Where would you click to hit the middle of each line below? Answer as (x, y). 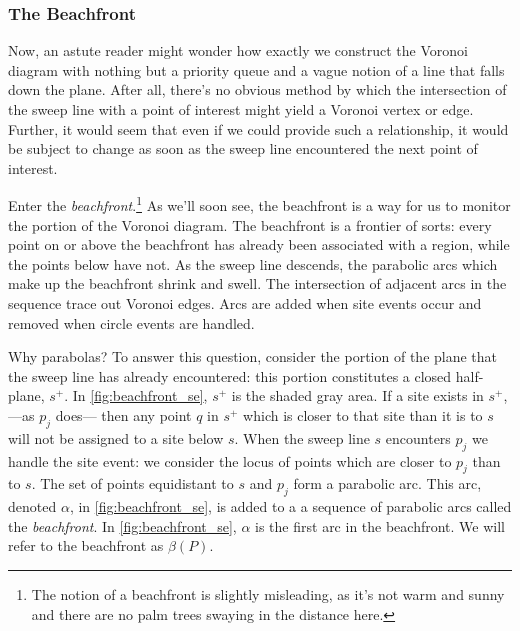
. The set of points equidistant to (132, 483)
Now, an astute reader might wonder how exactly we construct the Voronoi (238, 50)
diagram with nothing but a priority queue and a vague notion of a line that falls (256, 69)
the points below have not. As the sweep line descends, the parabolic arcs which (253, 263)
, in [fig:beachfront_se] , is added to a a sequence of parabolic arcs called (290, 506)
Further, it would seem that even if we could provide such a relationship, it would (258, 128)
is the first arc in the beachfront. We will (380, 525)
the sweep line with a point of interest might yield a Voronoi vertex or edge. (241, 109)
